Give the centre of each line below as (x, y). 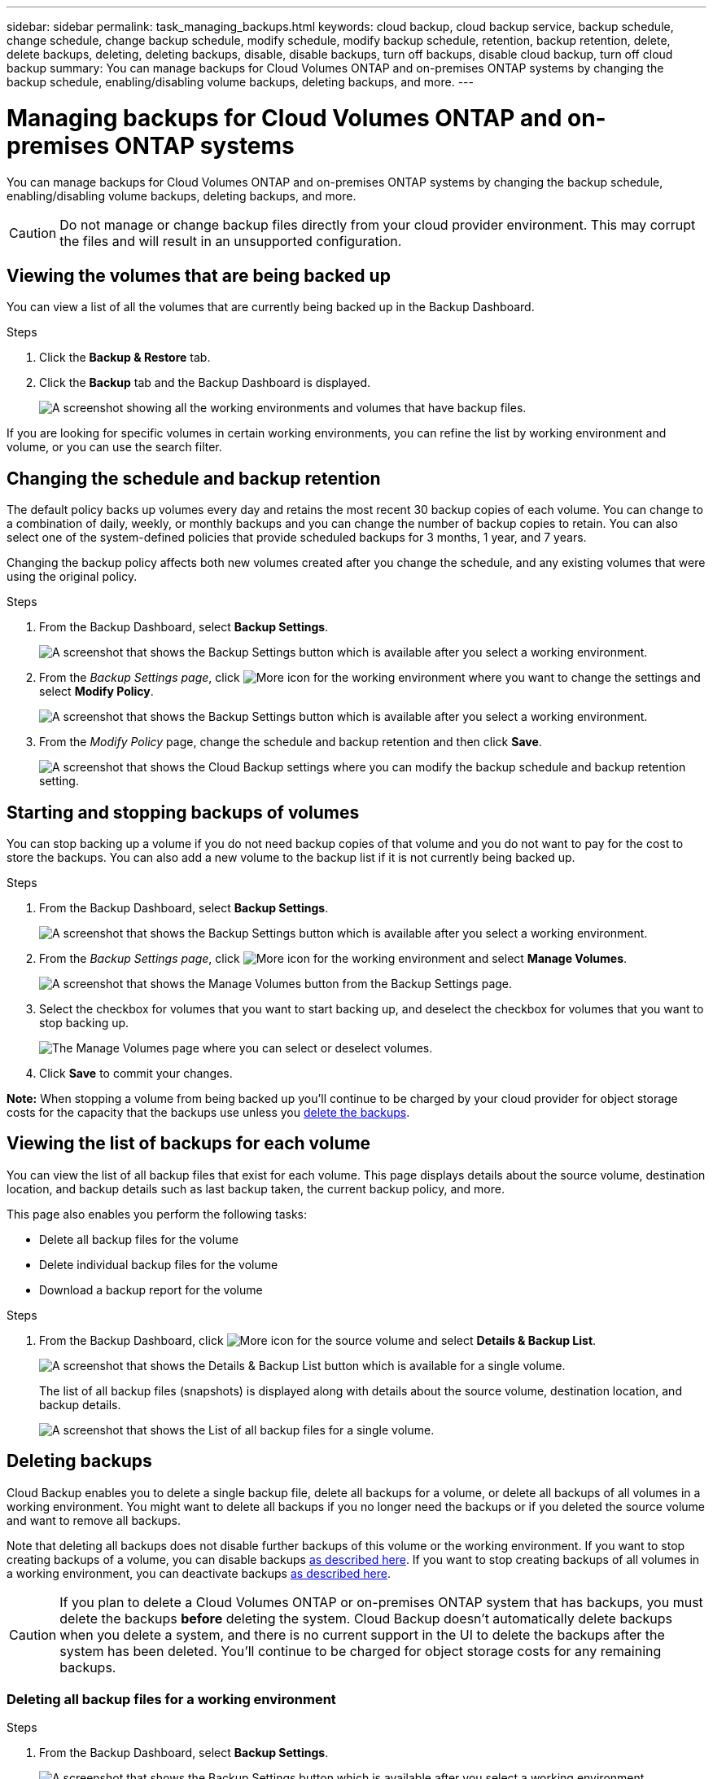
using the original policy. (72, 577)
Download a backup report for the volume (151, 1289)
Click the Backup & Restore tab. (125, 358)
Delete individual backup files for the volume (159, 1264)
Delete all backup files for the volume (139, 1239)
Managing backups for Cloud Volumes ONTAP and (284, 118)
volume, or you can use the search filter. (114, 447)
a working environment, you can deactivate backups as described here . (199, 1573)
